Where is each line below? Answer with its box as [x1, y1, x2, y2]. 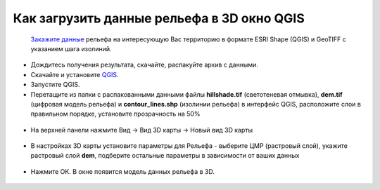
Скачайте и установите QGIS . [30, 70, 119, 79]
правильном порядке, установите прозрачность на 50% [30, 109, 201, 118]
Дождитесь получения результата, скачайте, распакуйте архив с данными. [30, 60, 258, 69]
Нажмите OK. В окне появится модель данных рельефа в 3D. [30, 167, 215, 175]
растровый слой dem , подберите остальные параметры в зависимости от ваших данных [30, 151, 300, 160]
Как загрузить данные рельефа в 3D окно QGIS [13, 11, 305, 26]
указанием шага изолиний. [30, 44, 112, 53]
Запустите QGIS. [30, 81, 80, 89]
